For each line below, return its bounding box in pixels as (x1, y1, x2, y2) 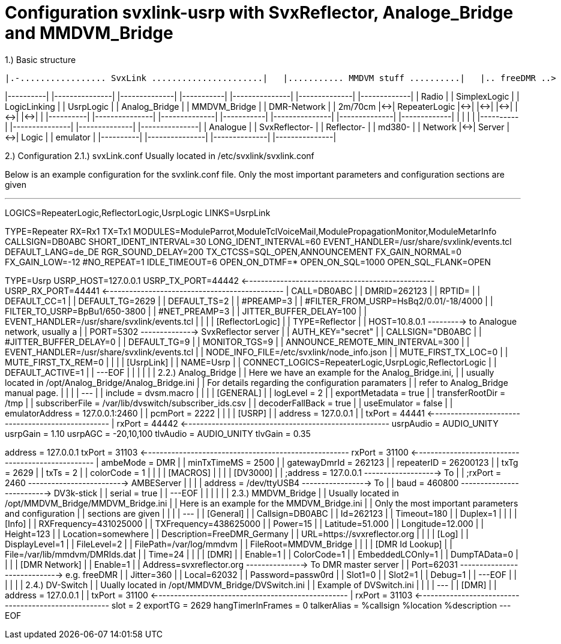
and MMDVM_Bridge (5, 23, 173, 43)
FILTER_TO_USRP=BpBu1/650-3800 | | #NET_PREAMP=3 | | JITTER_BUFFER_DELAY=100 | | (5, 305, 367, 316)
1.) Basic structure (5, 54, 76, 65)
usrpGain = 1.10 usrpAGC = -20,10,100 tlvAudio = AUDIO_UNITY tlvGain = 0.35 (5, 428, 311, 439)
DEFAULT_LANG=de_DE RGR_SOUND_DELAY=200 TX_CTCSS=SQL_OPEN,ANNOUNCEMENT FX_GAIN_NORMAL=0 (5, 246, 462, 257)
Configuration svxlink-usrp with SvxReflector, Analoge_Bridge (5, 2, 514, 23)
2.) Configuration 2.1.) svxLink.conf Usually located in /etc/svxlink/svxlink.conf (5, 150, 314, 161)
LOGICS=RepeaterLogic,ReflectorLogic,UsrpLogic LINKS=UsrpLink (5, 207, 271, 218)
